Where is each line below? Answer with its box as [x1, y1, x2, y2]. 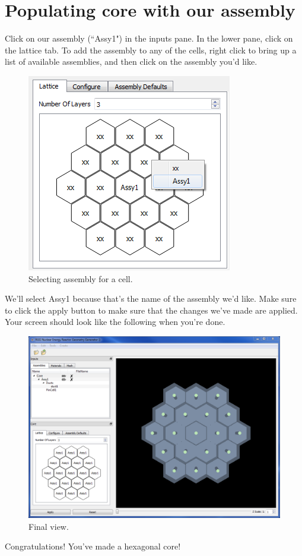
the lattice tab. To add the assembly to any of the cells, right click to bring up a [5, 43, 297, 56]
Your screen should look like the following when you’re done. [5, 315, 225, 328]
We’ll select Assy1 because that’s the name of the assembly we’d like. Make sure [5, 292, 297, 305]
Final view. [28, 520, 69, 532]
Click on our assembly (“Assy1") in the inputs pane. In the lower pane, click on [5, 32, 293, 45]
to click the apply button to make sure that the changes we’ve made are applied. [5, 304, 298, 316]
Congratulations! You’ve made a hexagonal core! [5, 540, 181, 552]
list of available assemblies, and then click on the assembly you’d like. [5, 55, 258, 68]
